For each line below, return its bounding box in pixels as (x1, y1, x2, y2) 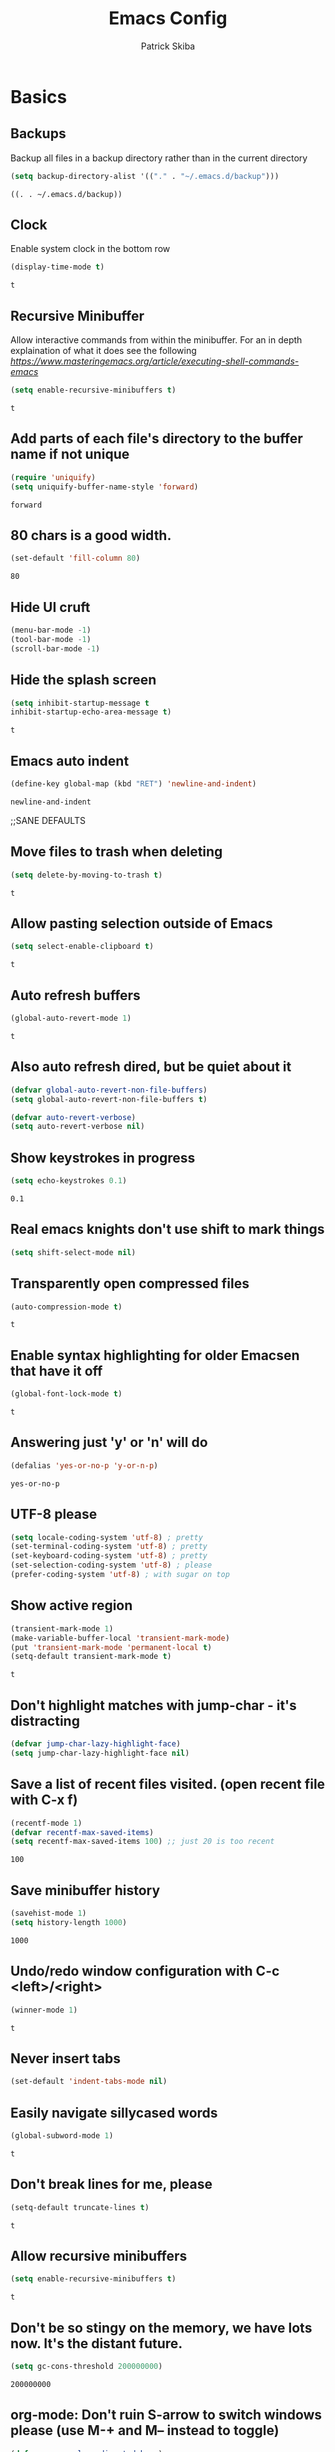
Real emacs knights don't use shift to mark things (10, 1221, 325, 1238)
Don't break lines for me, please (10, 2176, 213, 2193)
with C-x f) (10, 1792, 78, 1809)
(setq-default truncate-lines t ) (10, 2202, 150, 2212)
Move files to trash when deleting (10, 843, 223, 861)
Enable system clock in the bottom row (10, 243, 171, 255)
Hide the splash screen (10, 672, 157, 689)
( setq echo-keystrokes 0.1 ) (10, 1176, 128, 1186)
